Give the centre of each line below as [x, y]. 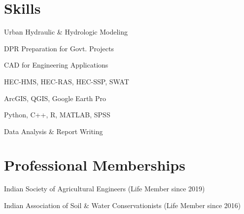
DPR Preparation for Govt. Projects [59, 48]
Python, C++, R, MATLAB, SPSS [57, 115]
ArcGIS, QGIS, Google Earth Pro [55, 98]
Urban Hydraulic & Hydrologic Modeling [66, 32]
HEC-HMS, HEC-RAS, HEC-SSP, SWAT [67, 81]
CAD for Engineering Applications [56, 65]
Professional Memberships [95, 165]
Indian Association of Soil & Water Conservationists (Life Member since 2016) [122, 205]
